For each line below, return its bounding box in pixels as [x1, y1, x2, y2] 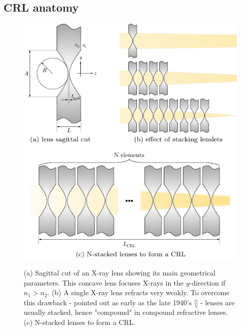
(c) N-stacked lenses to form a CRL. [24, 317, 136, 327]
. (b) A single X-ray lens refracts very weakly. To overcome [47, 287, 230, 298]
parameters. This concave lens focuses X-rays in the [24, 277, 184, 288]
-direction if [189, 277, 226, 288]
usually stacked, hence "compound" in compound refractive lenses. [24, 307, 228, 317]
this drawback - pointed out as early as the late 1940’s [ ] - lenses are [24, 297, 235, 307]
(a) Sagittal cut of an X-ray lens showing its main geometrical [24, 267, 216, 278]
